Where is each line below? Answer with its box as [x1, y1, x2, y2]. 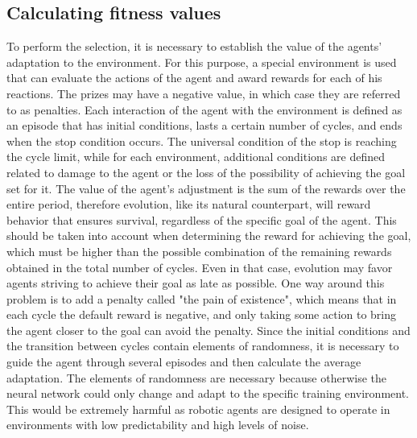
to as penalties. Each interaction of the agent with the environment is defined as [6, 101, 403, 118]
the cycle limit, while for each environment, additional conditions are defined [6, 148, 385, 165]
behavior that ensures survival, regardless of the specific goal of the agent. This [6, 211, 397, 228]
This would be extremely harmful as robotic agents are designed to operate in [6, 400, 390, 417]
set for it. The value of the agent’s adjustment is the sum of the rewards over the [6, 180, 406, 196]
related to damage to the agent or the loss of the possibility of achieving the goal [6, 163, 406, 180]
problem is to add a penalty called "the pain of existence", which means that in [6, 290, 397, 307]
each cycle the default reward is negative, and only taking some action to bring [6, 306, 397, 323]
